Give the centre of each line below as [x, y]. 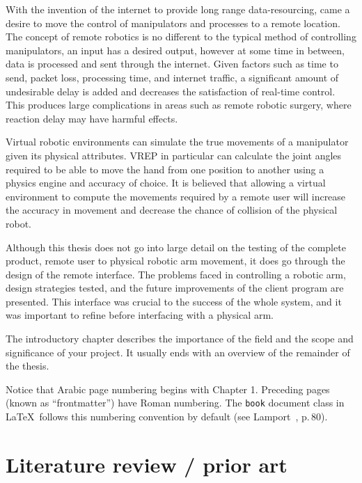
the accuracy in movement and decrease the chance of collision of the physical [172, 210]
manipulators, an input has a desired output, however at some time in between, [175, 50]
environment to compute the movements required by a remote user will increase [176, 196]
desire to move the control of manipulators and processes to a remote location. [173, 23]
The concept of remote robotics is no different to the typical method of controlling [181, 37]
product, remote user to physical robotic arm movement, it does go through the [175, 261]
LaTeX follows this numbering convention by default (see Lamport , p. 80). [167, 417]
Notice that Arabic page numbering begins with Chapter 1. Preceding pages [168, 389]
